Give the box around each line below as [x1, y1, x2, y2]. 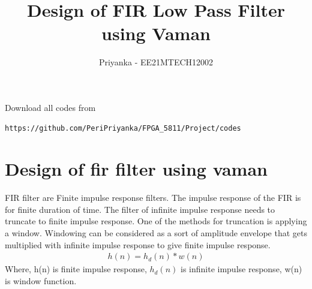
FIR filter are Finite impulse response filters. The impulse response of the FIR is [5, 191, 301, 204]
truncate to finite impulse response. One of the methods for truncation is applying [5, 215, 307, 227]
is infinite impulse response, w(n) [181, 263, 302, 275]
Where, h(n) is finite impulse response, [5, 263, 147, 275]
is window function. [5, 274, 77, 287]
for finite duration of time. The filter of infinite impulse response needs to [5, 203, 275, 215]
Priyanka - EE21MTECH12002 [98, 56, 214, 68]
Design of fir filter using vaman [5, 156, 268, 181]
